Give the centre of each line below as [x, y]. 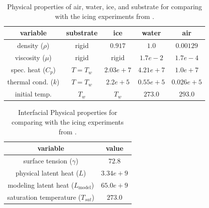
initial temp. [33, 94]
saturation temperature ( [44, 197]
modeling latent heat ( [41, 184]
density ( [30, 45]
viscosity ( [30, 57]
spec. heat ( [28, 69]
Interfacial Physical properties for [68, 112]
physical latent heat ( [47, 172]
